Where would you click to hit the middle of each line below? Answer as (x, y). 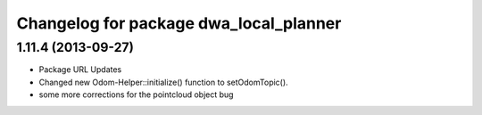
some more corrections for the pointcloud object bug (136, 94)
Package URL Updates (80, 70)
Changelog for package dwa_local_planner (179, 23)
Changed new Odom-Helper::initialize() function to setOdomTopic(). (164, 82)
